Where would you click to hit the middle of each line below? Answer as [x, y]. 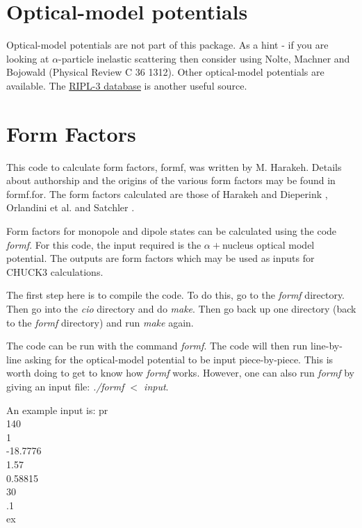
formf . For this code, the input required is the [104, 244]
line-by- [327, 346]
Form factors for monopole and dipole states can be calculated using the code [172, 231]
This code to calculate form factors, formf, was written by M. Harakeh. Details [174, 166]
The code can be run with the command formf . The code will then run [157, 346]
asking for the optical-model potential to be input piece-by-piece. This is [179, 359]
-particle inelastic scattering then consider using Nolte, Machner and [204, 58]
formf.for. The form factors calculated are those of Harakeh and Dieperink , [167, 193]
